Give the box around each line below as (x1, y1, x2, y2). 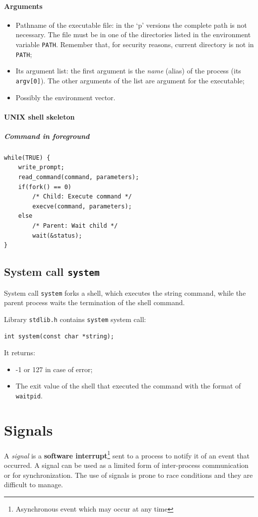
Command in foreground (4, 130, 90, 141)
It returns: (4, 347, 35, 358)
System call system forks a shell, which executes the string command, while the (4, 287, 246, 298)
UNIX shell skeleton (4, 111, 75, 122)
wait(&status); (32, 232, 82, 239)
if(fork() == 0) (18, 183, 72, 191)
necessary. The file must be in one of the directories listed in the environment (15, 29, 251, 40)
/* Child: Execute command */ (32, 193, 132, 200)
